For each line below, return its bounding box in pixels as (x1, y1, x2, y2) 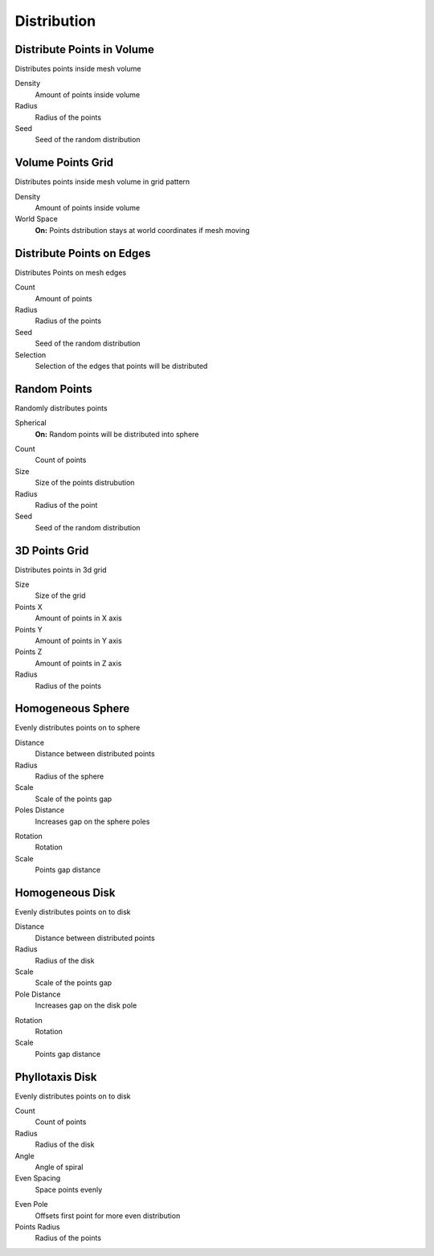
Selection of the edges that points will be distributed (35, 361, 208, 370)
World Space (14, 214, 58, 224)
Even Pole (14, 1200, 48, 1209)
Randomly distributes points (14, 403, 108, 413)
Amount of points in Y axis (35, 636, 122, 645)
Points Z (14, 647, 43, 657)
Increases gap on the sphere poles (35, 816, 150, 826)
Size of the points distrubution (35, 478, 135, 488)
